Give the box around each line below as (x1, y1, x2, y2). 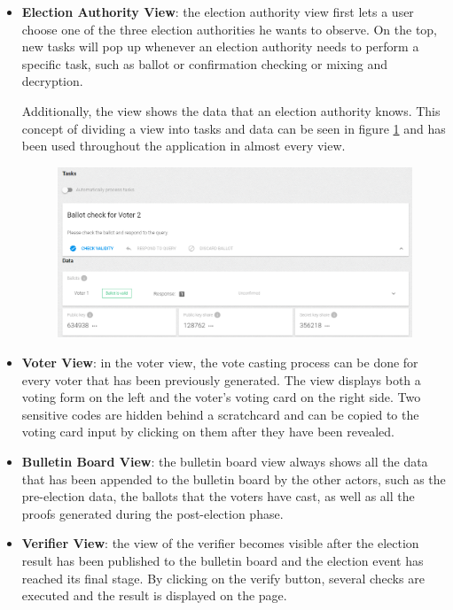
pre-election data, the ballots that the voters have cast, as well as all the (21, 487, 415, 506)
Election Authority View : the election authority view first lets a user (21, 3, 414, 20)
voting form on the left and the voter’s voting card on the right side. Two (21, 388, 421, 406)
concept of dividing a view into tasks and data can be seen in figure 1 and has (21, 119, 446, 137)
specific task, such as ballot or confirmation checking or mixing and (21, 54, 388, 73)
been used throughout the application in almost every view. (21, 136, 346, 155)
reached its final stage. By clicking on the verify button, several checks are (21, 568, 425, 587)
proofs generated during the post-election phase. (21, 504, 284, 522)
